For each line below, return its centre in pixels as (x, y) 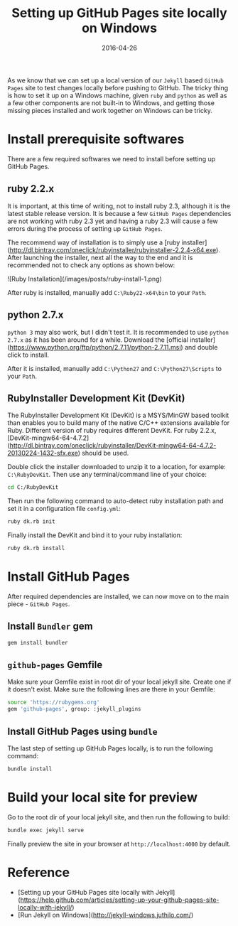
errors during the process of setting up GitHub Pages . (85, 228)
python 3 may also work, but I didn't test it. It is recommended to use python (118, 332)
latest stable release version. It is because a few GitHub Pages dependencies (119, 213)
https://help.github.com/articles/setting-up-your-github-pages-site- (120, 900)
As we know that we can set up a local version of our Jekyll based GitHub (115, 80)
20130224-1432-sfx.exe (43, 453)
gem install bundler (38, 642)
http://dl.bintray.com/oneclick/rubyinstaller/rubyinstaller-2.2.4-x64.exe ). (115, 249)
